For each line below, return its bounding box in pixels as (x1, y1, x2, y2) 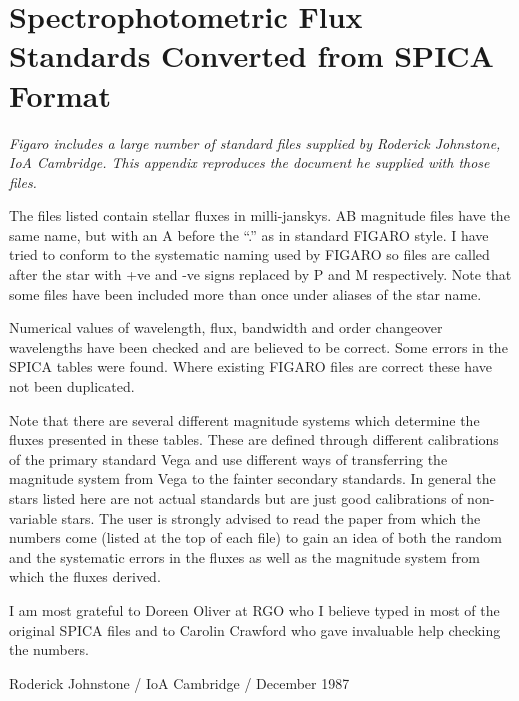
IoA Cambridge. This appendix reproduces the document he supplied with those (9, 152, 490, 173)
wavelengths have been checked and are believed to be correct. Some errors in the (9, 336, 508, 357)
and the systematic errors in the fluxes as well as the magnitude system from (9, 546, 480, 567)
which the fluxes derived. (9, 566, 161, 587)
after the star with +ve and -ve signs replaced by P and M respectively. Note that (9, 264, 512, 285)
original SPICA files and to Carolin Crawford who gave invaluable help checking (9, 619, 501, 640)
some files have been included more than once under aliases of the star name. (9, 283, 482, 304)
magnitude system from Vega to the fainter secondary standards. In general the (9, 468, 496, 489)
